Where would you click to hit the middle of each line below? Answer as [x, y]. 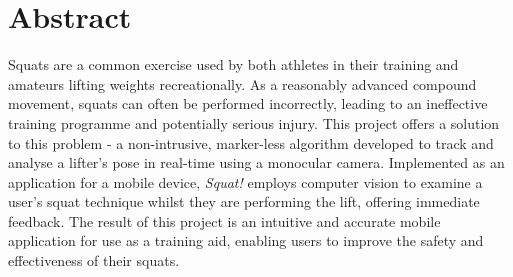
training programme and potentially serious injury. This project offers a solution [254, 122]
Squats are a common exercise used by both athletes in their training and [233, 64]
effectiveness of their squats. [94, 260]
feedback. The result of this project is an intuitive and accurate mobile [224, 220]
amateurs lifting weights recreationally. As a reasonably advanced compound [242, 83]
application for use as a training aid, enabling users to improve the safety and [246, 240]
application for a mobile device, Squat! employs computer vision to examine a [245, 181]
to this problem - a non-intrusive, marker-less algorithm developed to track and [251, 142]
